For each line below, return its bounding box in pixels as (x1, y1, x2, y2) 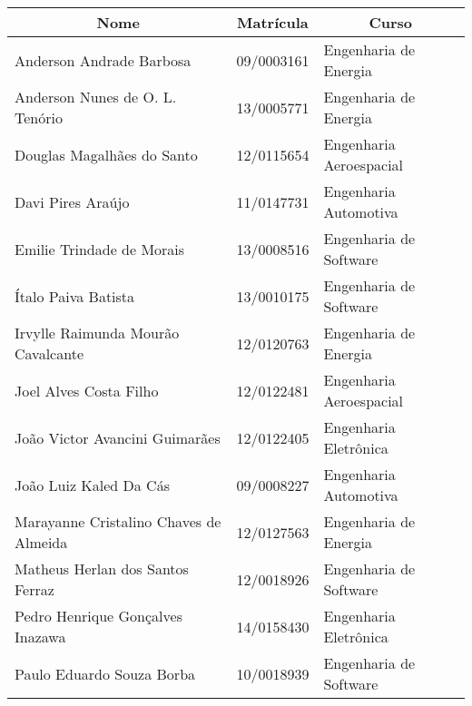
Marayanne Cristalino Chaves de (15, 511, 221, 532)
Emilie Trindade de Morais (15, 238, 185, 260)
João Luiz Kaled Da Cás (15, 474, 170, 495)
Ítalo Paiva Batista (15, 285, 135, 307)
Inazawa (15, 626, 66, 647)
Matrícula (237, 12, 309, 33)
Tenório (15, 107, 63, 128)
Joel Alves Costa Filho (15, 379, 159, 401)
